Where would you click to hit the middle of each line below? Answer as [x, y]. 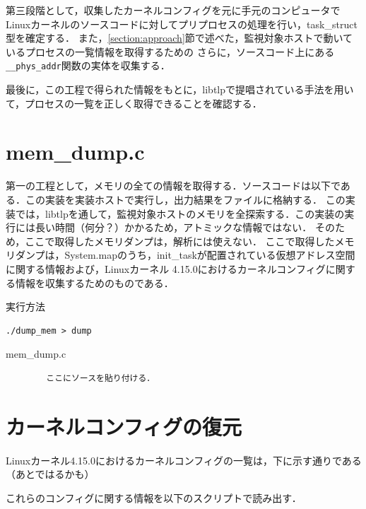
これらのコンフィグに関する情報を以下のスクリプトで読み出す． [154, 497]
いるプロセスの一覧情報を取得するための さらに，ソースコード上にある [170, 51]
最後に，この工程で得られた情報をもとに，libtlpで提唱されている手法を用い [180, 89]
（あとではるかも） [50, 474]
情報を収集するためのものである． [94, 282]
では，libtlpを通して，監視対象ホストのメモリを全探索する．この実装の [180, 213]
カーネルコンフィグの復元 [124, 426]
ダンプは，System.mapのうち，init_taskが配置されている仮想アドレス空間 [185, 255]
